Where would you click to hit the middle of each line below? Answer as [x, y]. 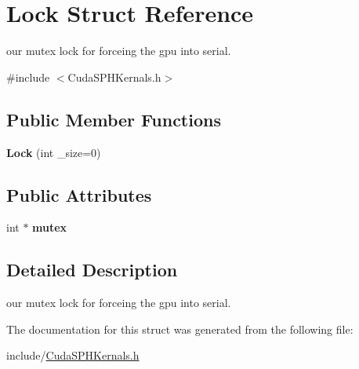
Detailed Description [92, 270]
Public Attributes [79, 194]
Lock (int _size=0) [54, 152]
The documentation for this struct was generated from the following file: [180, 329]
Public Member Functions [114, 119]
